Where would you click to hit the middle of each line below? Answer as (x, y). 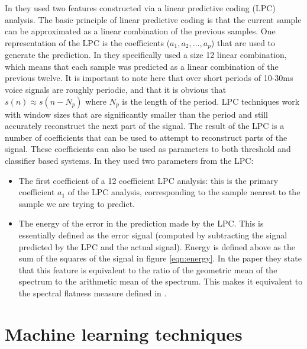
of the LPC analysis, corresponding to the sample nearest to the (184, 192)
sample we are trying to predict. (77, 203)
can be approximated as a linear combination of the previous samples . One (140, 31)
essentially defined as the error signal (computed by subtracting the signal (153, 235)
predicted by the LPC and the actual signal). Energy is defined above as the (157, 246)
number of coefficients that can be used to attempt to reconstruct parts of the (146, 137)
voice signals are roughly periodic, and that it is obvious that (116, 90)
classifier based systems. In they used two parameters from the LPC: (129, 160)
